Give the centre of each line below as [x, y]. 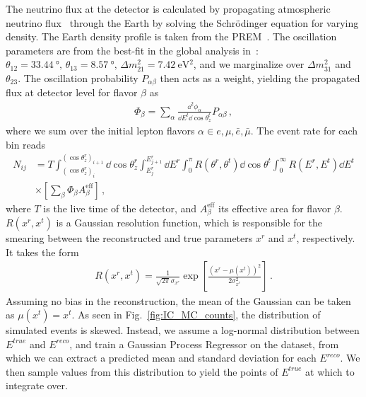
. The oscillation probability [78, 77]
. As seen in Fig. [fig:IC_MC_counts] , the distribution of [196, 315]
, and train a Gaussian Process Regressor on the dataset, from [204, 344]
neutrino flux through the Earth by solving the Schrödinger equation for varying [182, 22]
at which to [330, 371]
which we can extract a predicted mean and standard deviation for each [161, 358]
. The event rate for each [304, 131]
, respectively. [326, 238]
